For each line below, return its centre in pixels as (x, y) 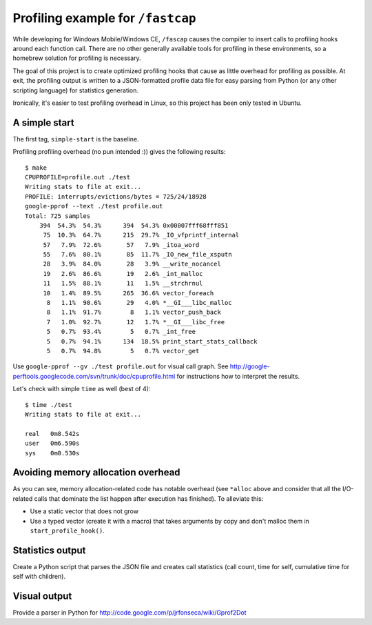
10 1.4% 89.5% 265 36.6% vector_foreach (128, 293)
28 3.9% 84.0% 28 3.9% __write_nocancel (132, 264)
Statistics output (49, 550)
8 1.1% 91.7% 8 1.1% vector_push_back (134, 312)
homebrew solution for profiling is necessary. (77, 58)
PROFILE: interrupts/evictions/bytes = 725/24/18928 (116, 196)
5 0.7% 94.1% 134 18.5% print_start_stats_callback (152, 341)
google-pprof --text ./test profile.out (94, 206)
